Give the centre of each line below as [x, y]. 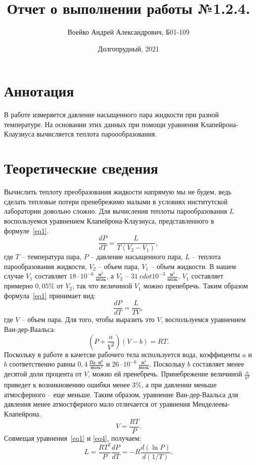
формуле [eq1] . [26, 230]
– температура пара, [51, 256]
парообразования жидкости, [45, 266]
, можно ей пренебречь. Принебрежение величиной [165, 374]
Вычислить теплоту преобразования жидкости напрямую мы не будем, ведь [118, 192]
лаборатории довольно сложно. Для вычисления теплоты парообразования [116, 211]
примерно [19, 286]
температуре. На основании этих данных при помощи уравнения [101, 124]
